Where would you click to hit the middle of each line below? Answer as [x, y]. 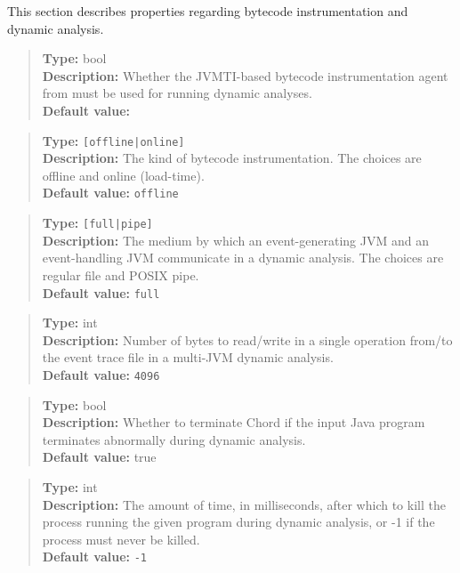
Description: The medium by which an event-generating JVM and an [235, 240]
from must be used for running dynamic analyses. [177, 93]
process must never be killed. [121, 539]
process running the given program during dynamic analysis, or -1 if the [238, 522]
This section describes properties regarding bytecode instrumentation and [208, 11]
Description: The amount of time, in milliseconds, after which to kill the [244, 504]
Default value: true [99, 457]
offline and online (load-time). [123, 175]
